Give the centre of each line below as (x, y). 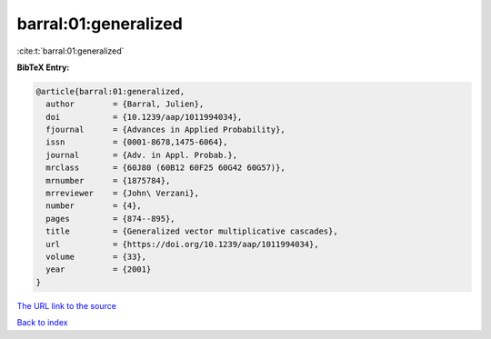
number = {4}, (94, 206)
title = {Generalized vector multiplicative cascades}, (192, 231)
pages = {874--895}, (111, 219)
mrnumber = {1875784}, (108, 180)
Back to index (42, 323)
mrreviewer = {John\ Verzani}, (123, 194)
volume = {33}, (96, 257)
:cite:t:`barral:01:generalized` (70, 51)
